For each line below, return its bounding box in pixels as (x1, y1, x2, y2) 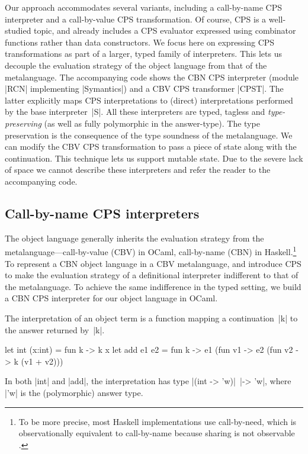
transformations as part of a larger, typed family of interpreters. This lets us (5, 47, 282, 60)
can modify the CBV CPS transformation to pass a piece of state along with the (5, 140, 297, 153)
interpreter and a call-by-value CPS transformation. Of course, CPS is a (5, 12, 267, 25)
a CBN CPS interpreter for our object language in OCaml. (5, 292, 218, 304)
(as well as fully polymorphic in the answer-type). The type (44, 117, 260, 129)
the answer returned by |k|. (5, 323, 105, 336)
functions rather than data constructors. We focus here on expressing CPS (5, 36, 275, 48)
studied (5, 24, 31, 37)
